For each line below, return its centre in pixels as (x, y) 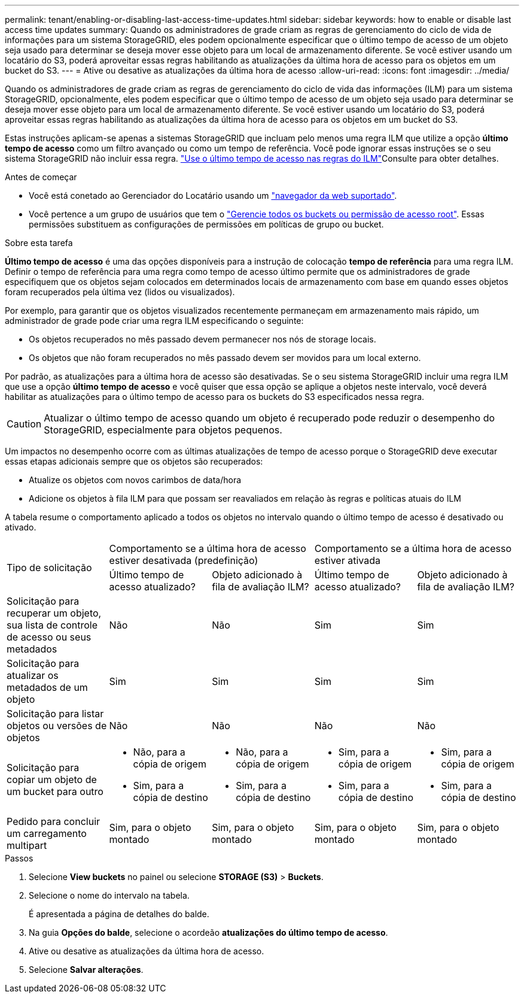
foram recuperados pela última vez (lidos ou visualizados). (120, 292)
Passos (19, 858)
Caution (24, 424)
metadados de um (47, 687)
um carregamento (47, 833)
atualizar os (33, 675)
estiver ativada (347, 560)
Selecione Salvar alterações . (86, 970)
